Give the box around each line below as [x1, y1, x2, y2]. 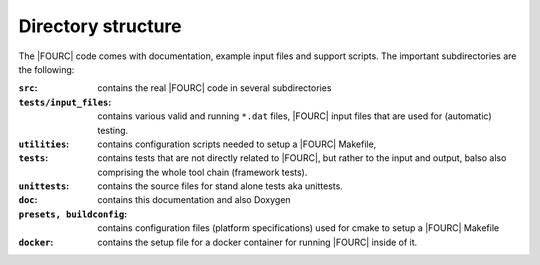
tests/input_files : [18, 96, 112, 108]
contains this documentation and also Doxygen [97, 194, 291, 206]
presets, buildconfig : [18, 208, 128, 220]
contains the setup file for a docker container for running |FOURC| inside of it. [97, 236, 418, 248]
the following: [18, 63, 75, 75]
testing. [97, 124, 129, 136]
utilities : [18, 138, 70, 150]
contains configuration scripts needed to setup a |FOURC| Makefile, [97, 138, 377, 150]
